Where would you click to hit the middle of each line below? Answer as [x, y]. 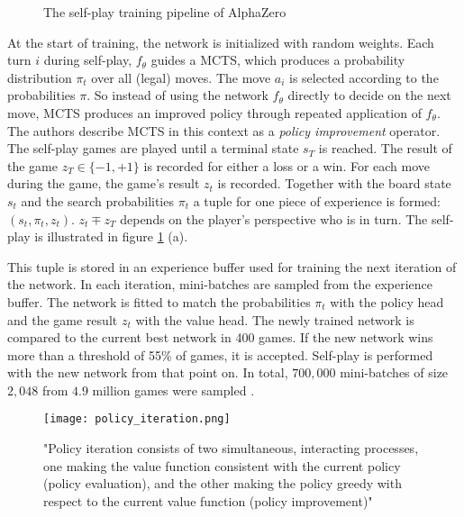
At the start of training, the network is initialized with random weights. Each [221, 42]
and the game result [63, 319]
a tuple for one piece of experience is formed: [317, 200]
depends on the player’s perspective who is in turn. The [274, 218]
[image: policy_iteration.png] [137, 419]
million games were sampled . [173, 390]
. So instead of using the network [177, 95]
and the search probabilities [97, 200]
